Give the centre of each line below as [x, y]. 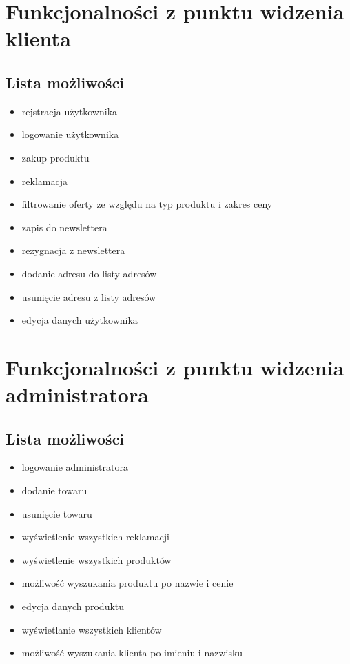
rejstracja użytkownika [70, 111]
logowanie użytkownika [70, 134]
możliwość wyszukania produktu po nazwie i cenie [127, 583]
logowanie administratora [75, 467]
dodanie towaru [54, 490]
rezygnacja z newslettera [73, 250]
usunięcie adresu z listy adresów [89, 296]
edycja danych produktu [73, 606]
